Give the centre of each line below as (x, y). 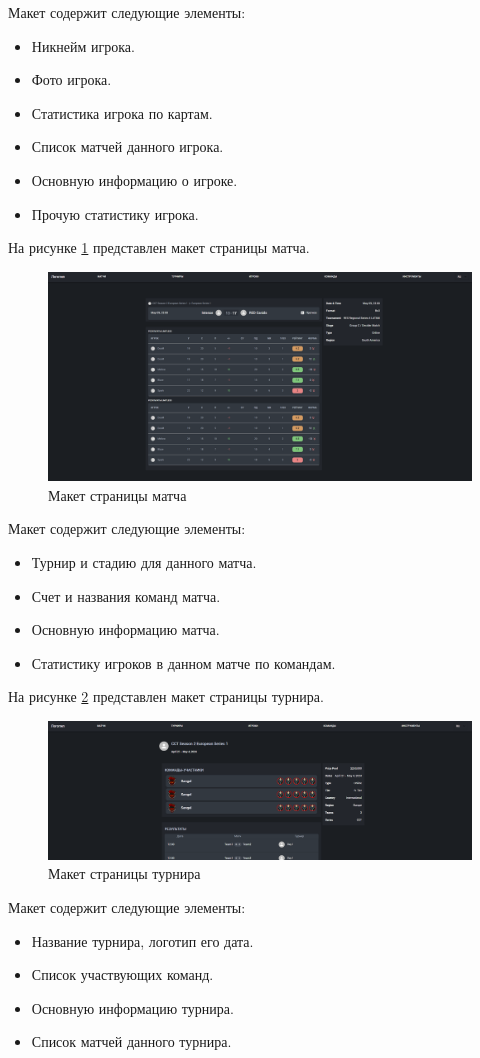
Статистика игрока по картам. (122, 112)
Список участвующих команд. (122, 974)
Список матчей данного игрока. (127, 146)
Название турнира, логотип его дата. (142, 940)
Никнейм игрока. (83, 45)
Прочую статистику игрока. (115, 213)
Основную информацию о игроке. (134, 179)
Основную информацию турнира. (132, 1007)
